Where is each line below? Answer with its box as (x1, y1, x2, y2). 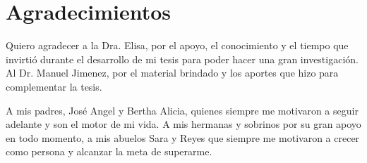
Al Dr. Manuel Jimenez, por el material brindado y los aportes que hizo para (6, 65, 339, 80)
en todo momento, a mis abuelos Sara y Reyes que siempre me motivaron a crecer (6, 130, 360, 145)
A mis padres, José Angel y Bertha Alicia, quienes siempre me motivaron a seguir (6, 103, 359, 117)
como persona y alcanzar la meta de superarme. (6, 144, 212, 159)
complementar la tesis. (6, 79, 102, 93)
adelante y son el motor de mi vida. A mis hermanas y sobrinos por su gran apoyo (6, 117, 361, 131)
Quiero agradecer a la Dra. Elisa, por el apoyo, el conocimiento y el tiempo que (6, 38, 349, 53)
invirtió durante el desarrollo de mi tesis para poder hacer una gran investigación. (6, 51, 359, 66)
